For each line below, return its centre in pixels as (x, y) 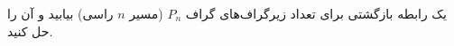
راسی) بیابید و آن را (60, 13)
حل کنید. (30, 31)
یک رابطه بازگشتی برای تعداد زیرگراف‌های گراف (316, 13)
